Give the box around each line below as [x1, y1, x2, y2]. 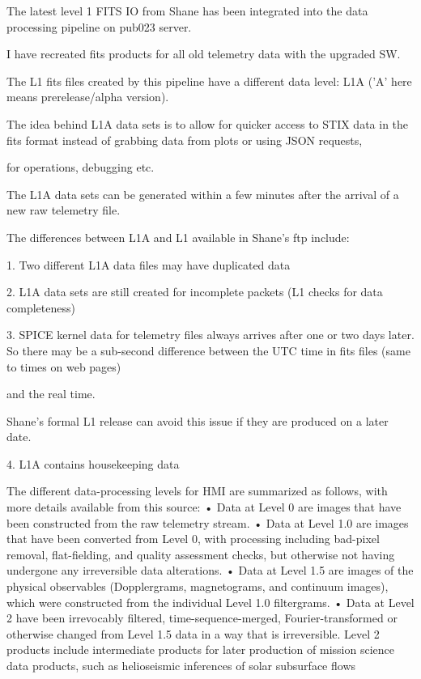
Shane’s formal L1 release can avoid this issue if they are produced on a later [6, 412, 389, 429]
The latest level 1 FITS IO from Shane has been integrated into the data [6, 2, 368, 19]
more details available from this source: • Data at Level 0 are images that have [6, 499, 402, 516]
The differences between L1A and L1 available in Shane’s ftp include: [6, 228, 350, 245]
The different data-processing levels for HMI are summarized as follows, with [6, 482, 388, 499]
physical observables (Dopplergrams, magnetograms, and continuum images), [6, 578, 389, 595]
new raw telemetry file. [6, 202, 121, 219]
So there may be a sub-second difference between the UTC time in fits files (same [6, 342, 410, 359]
